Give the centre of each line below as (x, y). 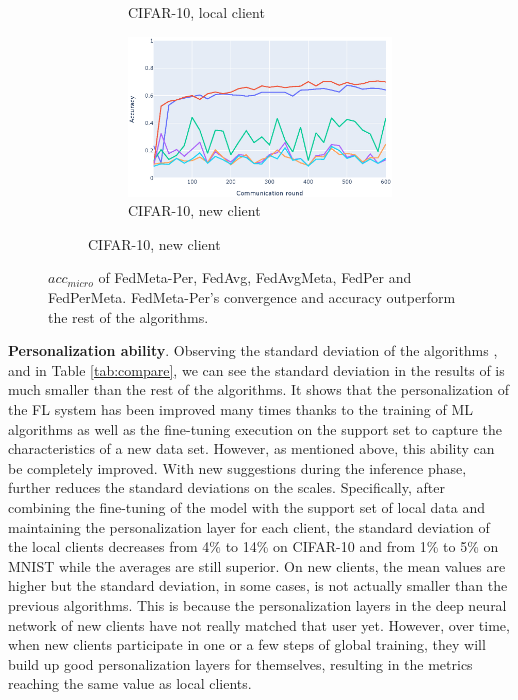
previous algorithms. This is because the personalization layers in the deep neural (257, 604)
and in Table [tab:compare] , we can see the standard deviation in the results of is (256, 369)
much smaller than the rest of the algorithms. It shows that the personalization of (259, 389)
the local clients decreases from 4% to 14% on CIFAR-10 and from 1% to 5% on (253, 546)
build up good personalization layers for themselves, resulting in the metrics (240, 663)
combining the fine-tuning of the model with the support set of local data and (247, 507)
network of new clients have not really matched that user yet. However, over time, (259, 624)
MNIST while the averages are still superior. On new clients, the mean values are (257, 565)
